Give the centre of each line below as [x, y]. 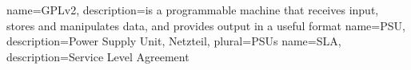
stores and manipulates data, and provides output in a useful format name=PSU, [206, 25]
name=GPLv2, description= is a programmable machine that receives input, [193, 10]
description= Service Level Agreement [98, 56]
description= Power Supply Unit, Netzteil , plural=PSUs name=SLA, [174, 41]
